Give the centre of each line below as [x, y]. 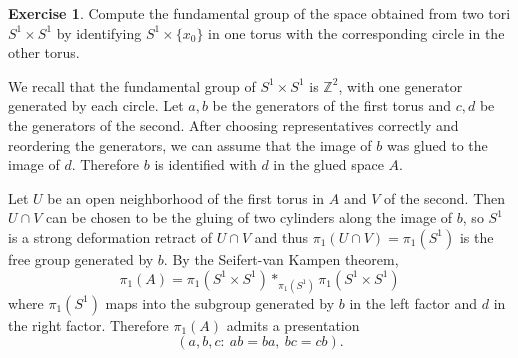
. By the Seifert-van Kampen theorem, [281, 258]
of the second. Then [445, 197]
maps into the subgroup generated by [220, 302]
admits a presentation [293, 324]
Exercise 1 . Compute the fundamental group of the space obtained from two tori [259, 13]
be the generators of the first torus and [332, 105]
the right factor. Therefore [88, 324]
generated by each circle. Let [96, 105]
